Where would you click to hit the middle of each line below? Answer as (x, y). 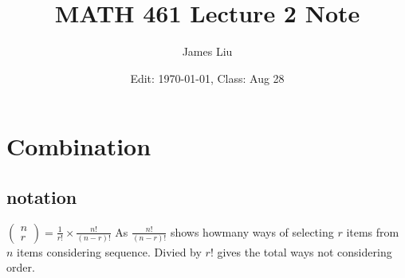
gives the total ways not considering (305, 251)
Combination (79, 146)
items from (373, 231)
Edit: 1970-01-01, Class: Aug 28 (207, 78)
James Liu (207, 51)
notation (42, 196)
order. (21, 267)
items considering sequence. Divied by (109, 251)
